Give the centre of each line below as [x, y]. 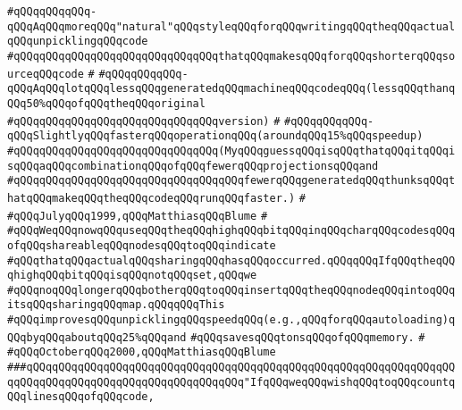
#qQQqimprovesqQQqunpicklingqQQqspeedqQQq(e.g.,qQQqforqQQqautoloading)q [231, 320]
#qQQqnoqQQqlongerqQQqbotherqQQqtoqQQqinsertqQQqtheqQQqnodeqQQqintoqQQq [231, 290]
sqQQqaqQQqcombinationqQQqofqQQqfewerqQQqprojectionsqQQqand [193, 166]
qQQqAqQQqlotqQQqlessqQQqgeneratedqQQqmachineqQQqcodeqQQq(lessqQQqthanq [231, 89]
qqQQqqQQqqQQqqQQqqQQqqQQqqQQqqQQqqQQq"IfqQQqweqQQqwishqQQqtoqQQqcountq [231, 382]
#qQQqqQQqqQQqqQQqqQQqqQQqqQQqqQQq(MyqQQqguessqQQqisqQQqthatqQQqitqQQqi [231, 151]
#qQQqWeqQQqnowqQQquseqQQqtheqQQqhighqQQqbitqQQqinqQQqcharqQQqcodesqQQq [231, 231]
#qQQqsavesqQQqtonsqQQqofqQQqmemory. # [308, 337]
